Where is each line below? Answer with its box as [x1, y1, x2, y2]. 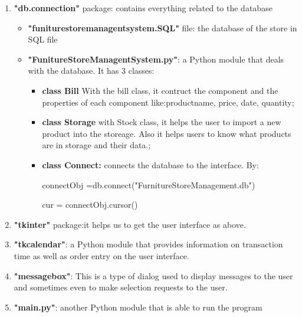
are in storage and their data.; [42, 139, 151, 151]
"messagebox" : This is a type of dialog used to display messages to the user [14, 269, 293, 282]
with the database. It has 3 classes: [28, 64, 155, 77]
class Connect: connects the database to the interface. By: [42, 158, 259, 171]
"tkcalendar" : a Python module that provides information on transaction [14, 238, 283, 250]
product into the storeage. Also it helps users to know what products [42, 127, 291, 139]
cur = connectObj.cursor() [42, 198, 138, 211]
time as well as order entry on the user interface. [14, 249, 189, 262]
